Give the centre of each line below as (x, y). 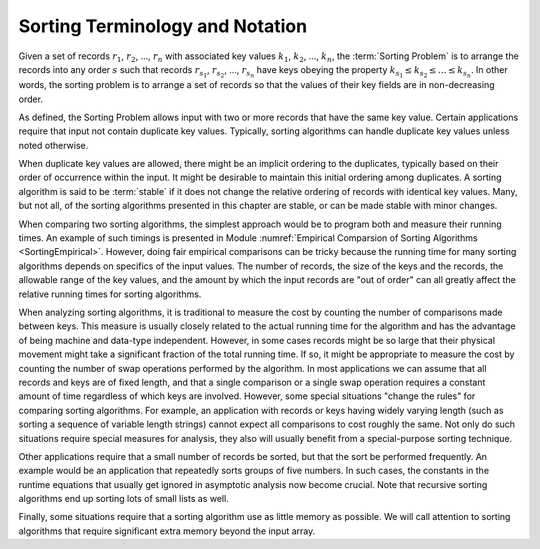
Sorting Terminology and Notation (163, 26)
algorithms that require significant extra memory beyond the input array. (167, 531)
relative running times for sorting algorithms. (110, 294)
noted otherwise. (53, 145)
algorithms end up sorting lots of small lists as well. (123, 499)
